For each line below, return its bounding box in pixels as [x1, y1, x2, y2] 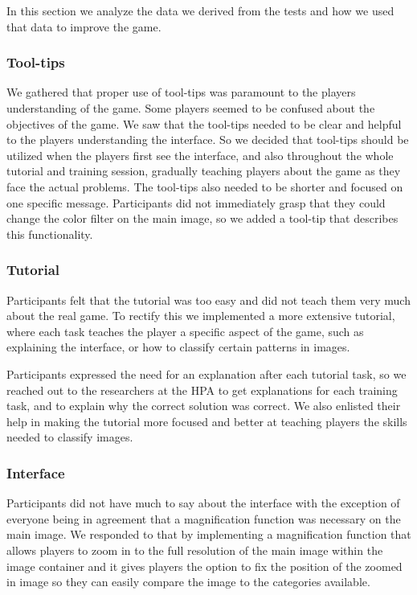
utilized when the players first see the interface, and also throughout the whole [6, 146, 394, 163]
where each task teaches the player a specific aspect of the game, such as [6, 322, 364, 339]
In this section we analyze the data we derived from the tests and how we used [6, 2, 395, 18]
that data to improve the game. [6, 18, 161, 35]
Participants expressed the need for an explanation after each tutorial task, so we [6, 365, 407, 382]
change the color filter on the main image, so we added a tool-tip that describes [6, 210, 399, 227]
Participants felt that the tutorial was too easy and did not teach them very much [6, 291, 411, 308]
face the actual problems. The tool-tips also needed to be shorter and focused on [6, 178, 403, 195]
